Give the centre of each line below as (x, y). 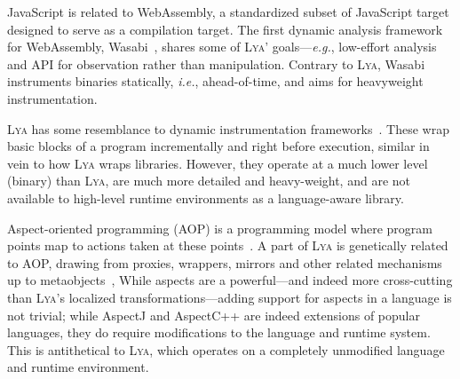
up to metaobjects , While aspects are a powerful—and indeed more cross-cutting (230, 280)
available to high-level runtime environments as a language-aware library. (206, 197)
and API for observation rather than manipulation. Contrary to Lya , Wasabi (216, 63)
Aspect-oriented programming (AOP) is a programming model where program (220, 228)
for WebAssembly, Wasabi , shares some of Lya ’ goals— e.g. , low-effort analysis (222, 47)
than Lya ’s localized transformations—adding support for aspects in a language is (230, 297)
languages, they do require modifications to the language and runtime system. (219, 332)
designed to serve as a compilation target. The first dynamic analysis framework (225, 29)
